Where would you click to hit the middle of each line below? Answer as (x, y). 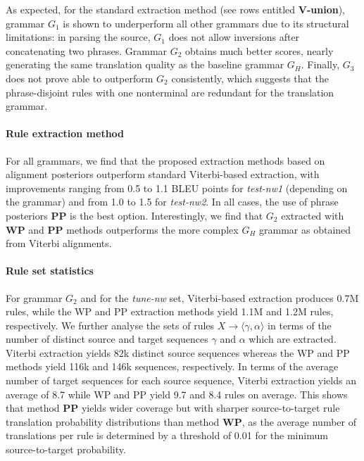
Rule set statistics (50, 271)
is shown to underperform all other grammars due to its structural (206, 23)
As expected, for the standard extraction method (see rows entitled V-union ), (176, 9)
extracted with (313, 215)
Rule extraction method (65, 133)
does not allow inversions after (234, 37)
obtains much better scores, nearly (259, 50)
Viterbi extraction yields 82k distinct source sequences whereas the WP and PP (178, 352)
